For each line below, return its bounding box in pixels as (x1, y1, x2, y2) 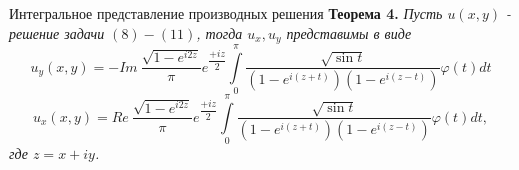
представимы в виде (286, 22, 412, 43)
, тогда (196, 22, 243, 43)
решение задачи (9, 22, 105, 43)
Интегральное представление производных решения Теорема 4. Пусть (9, 3, 443, 23)
